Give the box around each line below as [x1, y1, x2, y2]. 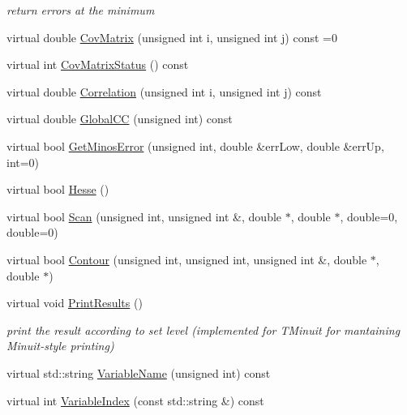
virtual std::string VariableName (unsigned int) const [6, 364, 271, 381]
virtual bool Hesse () [6, 181, 109, 198]
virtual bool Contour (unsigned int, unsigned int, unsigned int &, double [6, 250, 367, 267]
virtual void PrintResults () [6, 294, 143, 311]
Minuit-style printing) [6, 337, 114, 354]
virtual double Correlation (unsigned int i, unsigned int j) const [6, 83, 322, 100]
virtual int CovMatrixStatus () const [6, 56, 189, 73]
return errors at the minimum [6, 2, 155, 18]
